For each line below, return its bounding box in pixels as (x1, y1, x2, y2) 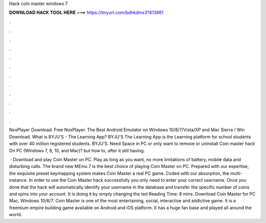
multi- (230, 170, 242, 176)
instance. (9, 177, 28, 183)
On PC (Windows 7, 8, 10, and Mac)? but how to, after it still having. (9, 147, 145, 153)
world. (9, 212, 22, 218)
